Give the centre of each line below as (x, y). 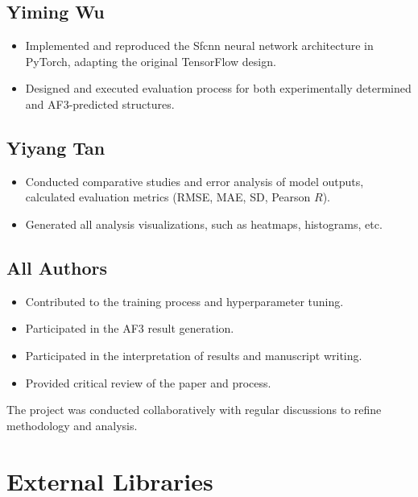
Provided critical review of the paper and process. (148, 382)
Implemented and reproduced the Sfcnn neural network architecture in (199, 46)
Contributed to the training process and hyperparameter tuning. (184, 301)
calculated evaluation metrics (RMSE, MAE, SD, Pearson (168, 197)
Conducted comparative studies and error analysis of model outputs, (195, 181)
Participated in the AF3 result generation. (130, 328)
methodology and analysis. (72, 425)
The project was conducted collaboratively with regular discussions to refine (194, 410)
